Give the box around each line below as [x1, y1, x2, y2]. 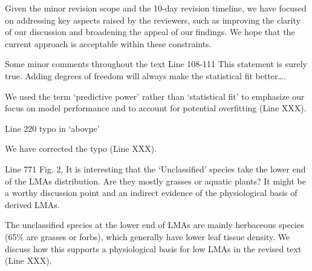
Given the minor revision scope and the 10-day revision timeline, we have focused [5, 2, 307, 14]
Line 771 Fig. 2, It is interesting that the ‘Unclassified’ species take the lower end [5, 162, 306, 175]
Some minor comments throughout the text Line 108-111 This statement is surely [5, 57, 307, 70]
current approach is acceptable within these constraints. [5, 37, 212, 50]
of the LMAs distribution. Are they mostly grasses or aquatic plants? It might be [5, 174, 306, 187]
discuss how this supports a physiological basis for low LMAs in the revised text [5, 242, 302, 255]
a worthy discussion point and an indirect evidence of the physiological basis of [5, 186, 297, 199]
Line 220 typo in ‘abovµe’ [5, 122, 100, 134]
